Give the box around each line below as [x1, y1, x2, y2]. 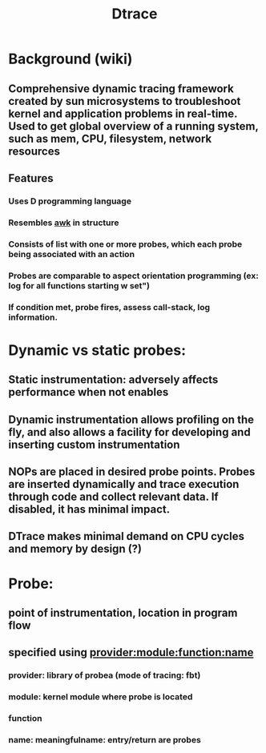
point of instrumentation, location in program [8, 606, 238, 619]
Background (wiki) [8, 50, 133, 68]
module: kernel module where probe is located [8, 691, 193, 703]
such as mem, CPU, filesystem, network [8, 131, 212, 145]
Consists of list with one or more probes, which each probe [8, 238, 243, 249]
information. [8, 312, 58, 323]
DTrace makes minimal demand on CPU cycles [8, 530, 244, 543]
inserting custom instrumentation [8, 437, 180, 451]
